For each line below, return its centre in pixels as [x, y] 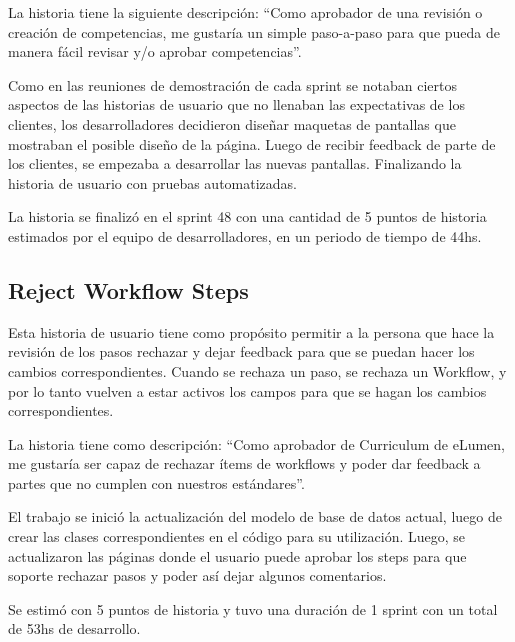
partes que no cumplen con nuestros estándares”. [156, 482]
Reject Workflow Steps [128, 289]
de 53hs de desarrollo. [74, 628]
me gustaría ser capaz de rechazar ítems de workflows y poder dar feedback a [244, 463]
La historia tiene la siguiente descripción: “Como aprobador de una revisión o [245, 12]
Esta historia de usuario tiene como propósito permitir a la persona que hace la [251, 331]
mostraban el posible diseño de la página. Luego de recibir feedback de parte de [252, 143]
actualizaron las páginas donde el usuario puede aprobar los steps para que [237, 555]
